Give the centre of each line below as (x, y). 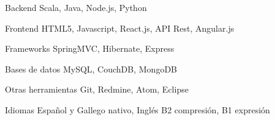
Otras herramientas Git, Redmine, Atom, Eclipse (97, 89)
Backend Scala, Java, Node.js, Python (76, 7)
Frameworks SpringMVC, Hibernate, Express (90, 48)
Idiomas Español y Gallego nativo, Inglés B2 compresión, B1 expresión (137, 109)
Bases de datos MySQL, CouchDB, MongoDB (91, 69)
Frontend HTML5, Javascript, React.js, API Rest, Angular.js (120, 28)
